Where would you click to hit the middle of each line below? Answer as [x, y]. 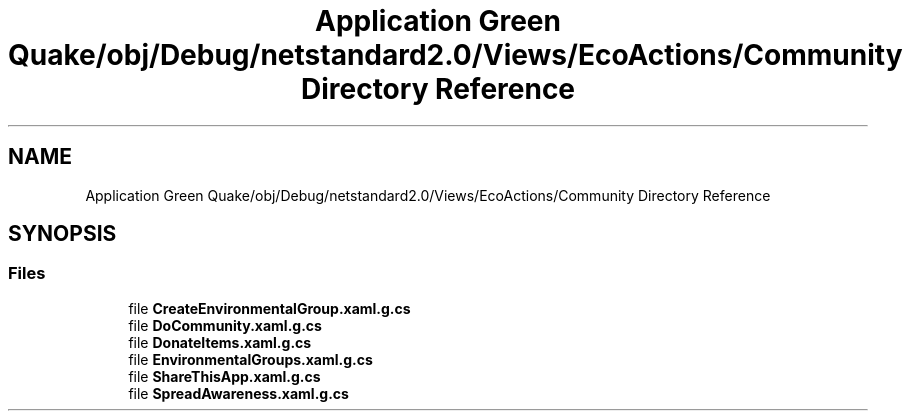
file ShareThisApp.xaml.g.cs [224, 376]
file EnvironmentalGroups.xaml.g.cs [250, 359]
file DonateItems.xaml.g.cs [220, 342]
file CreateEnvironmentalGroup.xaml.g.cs [269, 308]
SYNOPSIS [62, 234]
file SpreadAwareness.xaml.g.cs [238, 393]
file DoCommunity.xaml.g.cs [225, 325]
